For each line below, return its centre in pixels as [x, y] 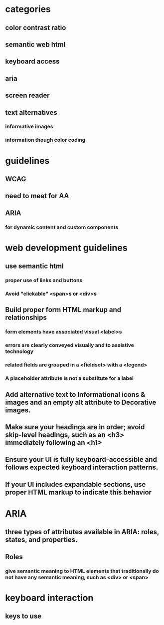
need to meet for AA [37, 196]
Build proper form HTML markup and [63, 310]
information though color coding [45, 140]
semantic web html [35, 44]
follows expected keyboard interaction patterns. [82, 468]
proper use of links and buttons [44, 281]
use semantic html [34, 266]
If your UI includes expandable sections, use [76, 484]
